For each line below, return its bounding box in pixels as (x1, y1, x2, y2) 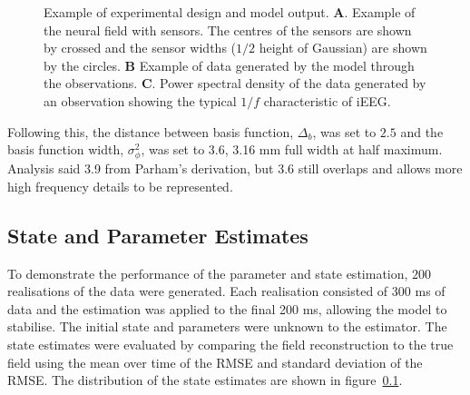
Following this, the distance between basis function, (7, 122, 294, 141)
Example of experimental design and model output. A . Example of (44, 3, 416, 21)
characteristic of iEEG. (263, 91, 391, 110)
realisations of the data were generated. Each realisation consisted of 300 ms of (7, 281, 446, 301)
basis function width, (7, 140, 124, 159)
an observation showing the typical (44, 91, 237, 110)
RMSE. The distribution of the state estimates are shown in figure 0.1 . (7, 370, 403, 390)
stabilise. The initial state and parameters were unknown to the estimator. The (7, 317, 447, 336)
